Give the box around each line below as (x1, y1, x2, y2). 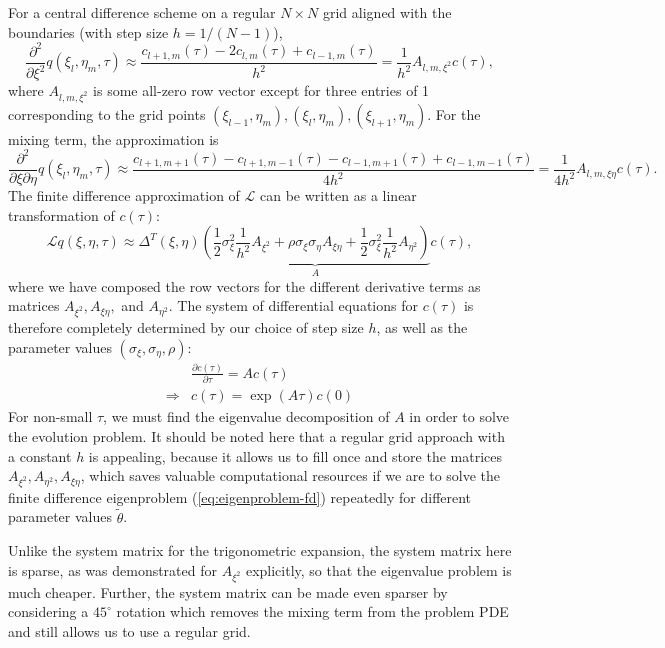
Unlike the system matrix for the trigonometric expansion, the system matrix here (8, 540, 512, 561)
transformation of (8, 204, 115, 225)
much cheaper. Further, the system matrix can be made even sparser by (8, 581, 448, 602)
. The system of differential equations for (168, 295, 418, 316)
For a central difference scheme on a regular (8, 2, 276, 22)
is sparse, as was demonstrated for (8, 559, 217, 580)
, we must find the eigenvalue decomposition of (103, 406, 390, 427)
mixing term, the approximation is (8, 128, 219, 149)
